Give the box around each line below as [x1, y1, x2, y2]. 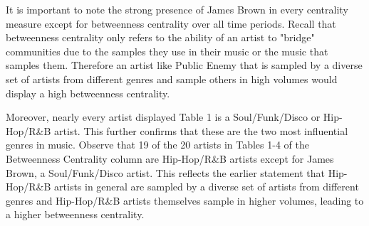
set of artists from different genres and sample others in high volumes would [6, 71, 338, 86]
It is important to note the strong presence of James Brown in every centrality [6, 2, 348, 16]
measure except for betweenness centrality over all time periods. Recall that [6, 16, 336, 31]
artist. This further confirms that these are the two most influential [54, 123, 348, 138]
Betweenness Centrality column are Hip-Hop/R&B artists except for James [6, 151, 334, 166]
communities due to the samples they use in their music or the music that [6, 43, 328, 58]
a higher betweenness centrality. [6, 207, 145, 222]
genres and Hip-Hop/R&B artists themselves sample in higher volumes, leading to [6, 193, 364, 208]
